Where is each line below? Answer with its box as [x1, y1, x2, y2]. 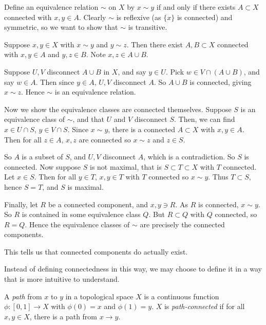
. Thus [208, 171, 229, 182]
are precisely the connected [140, 219, 225, 229]
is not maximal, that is [90, 161, 162, 172]
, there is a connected [108, 123, 176, 134]
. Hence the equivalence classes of [25, 219, 130, 229]
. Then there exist [126, 39, 183, 49]
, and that [72, 114, 104, 124]
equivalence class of [4, 114, 65, 124]
